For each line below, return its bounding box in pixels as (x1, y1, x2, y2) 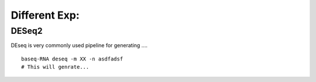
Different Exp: (11, 9, 80, 22)
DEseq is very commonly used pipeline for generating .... (11, 42, 147, 49)
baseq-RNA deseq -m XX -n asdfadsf (21, 55, 123, 62)
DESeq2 (11, 26, 43, 36)
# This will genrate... (21, 64, 90, 70)
